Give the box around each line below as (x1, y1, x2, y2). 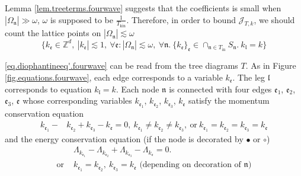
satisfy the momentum (188, 94, 270, 107)
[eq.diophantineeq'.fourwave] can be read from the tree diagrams (5, 59, 238, 72)
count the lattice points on (5, 27, 101, 39)
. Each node (116, 82, 159, 95)
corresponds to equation (5, 82, 92, 95)
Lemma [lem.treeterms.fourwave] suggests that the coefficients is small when (5, 2, 281, 14)
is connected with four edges (169, 82, 272, 95)
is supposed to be (50, 13, 113, 25)
